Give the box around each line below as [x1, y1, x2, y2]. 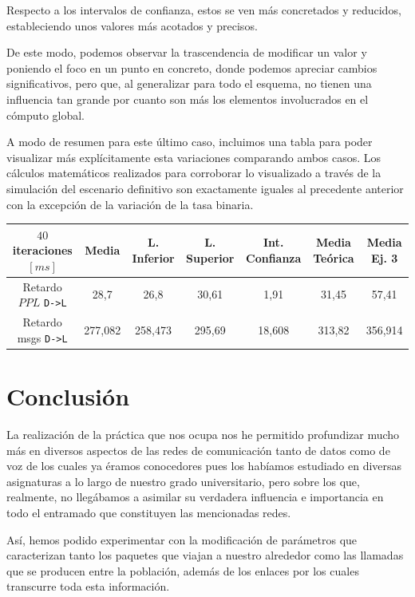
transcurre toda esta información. [6, 578, 170, 595]
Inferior [132, 250, 175, 267]
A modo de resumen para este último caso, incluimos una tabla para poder [6, 133, 373, 150]
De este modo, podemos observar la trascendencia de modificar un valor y [6, 44, 367, 61]
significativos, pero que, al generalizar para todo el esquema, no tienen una [6, 75, 372, 92]
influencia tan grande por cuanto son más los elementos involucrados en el [6, 90, 369, 107]
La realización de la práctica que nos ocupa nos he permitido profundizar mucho [6, 426, 400, 443]
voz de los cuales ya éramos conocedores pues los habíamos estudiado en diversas [6, 457, 402, 474]
